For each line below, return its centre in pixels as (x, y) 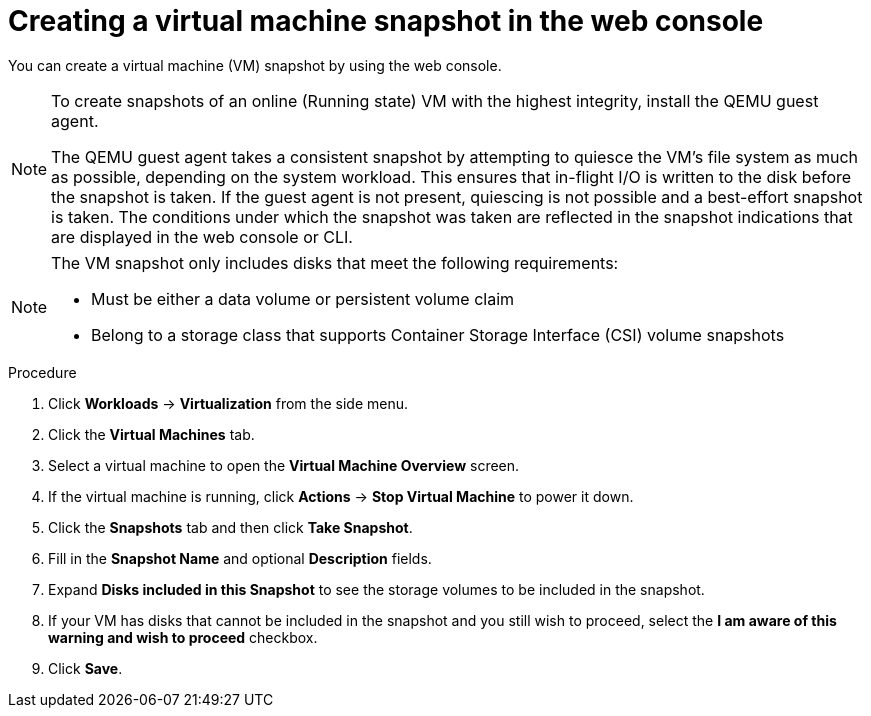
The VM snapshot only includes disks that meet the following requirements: (335, 262)
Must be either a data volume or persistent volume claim (303, 298)
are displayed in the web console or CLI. (202, 236)
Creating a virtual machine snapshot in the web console (386, 21)
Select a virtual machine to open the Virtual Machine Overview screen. (284, 465)
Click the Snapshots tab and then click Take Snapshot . (230, 527)
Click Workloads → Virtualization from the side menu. (228, 403)
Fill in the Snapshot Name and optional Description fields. (240, 558)
